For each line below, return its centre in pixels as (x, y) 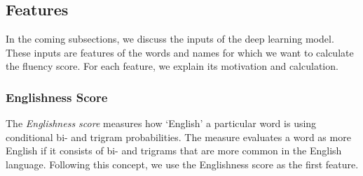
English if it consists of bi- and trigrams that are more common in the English (174, 151)
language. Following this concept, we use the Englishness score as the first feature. (182, 164)
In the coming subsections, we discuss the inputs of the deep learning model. (170, 39)
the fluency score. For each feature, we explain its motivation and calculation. (172, 66)
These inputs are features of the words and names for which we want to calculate (180, 52)
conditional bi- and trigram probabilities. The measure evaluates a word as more (178, 137)
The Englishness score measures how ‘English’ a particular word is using (161, 123)
